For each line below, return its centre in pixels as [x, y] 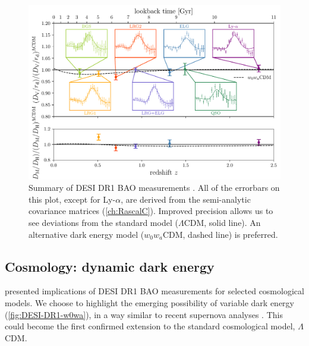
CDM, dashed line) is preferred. [220, 234]
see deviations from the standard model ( [103, 222]
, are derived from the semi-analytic [186, 199]
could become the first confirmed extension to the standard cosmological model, [150, 326]
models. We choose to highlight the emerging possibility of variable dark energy [149, 302]
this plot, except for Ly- [72, 199]
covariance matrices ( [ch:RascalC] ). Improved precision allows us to [151, 211]
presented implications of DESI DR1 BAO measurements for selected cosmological [154, 291]
